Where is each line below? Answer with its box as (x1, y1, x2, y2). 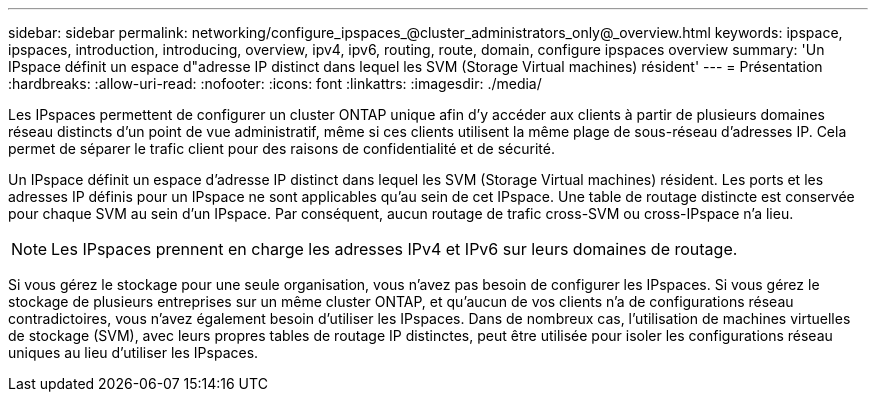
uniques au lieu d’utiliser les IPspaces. (8, 344, 259, 361)
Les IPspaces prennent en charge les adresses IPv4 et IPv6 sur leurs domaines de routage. (51, 239, 738, 259)
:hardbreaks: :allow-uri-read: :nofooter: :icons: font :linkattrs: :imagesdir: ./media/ (8, 75, 542, 92)
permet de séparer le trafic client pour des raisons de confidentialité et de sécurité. (8, 140, 555, 157)
